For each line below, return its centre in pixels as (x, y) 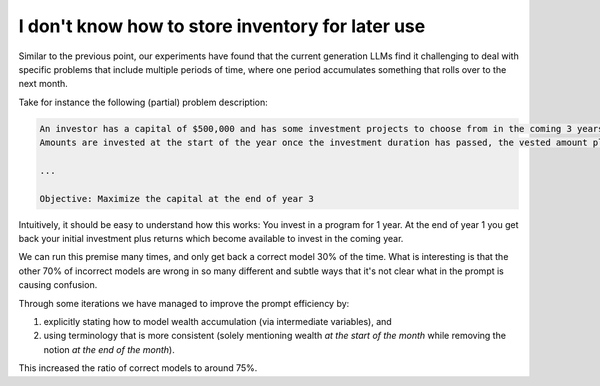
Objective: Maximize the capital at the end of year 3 (176, 198)
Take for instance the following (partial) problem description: (143, 102)
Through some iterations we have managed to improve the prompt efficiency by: (184, 303)
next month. (43, 84)
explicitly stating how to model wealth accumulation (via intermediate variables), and (217, 321)
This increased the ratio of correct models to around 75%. (138, 368)
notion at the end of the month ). (109, 349)
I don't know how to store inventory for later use (222, 26)
